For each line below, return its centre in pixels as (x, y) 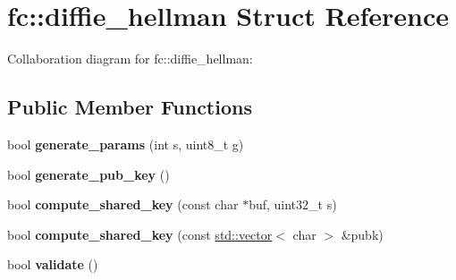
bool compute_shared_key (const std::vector (140, 234)
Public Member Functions (130, 107)
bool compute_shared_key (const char (123, 204)
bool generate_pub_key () (89, 174)
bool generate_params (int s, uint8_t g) (126, 144)
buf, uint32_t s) (293, 204)
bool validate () (53, 264)
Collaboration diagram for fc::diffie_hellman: (130, 59)
